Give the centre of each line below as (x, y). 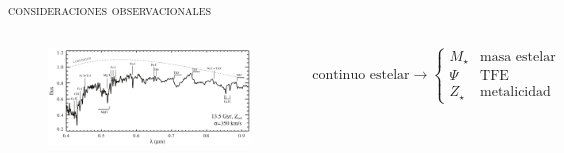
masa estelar (518, 56)
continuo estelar (361, 74)
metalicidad (515, 92)
